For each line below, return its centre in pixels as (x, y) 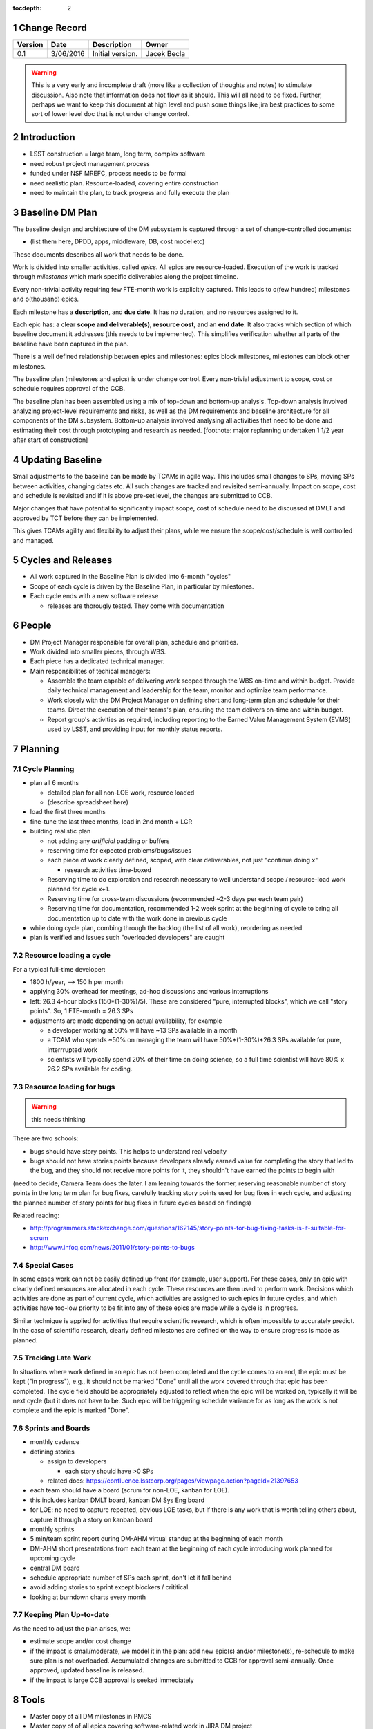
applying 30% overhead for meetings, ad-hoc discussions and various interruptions (149, 992)
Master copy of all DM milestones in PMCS (91, 1716)
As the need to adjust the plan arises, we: (71, 1628)
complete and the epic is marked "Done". (71, 1410)
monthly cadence (55, 1442)
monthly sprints (52, 1529)
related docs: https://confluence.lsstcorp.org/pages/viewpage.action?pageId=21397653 (173, 1481)
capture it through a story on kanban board (91, 1519)
